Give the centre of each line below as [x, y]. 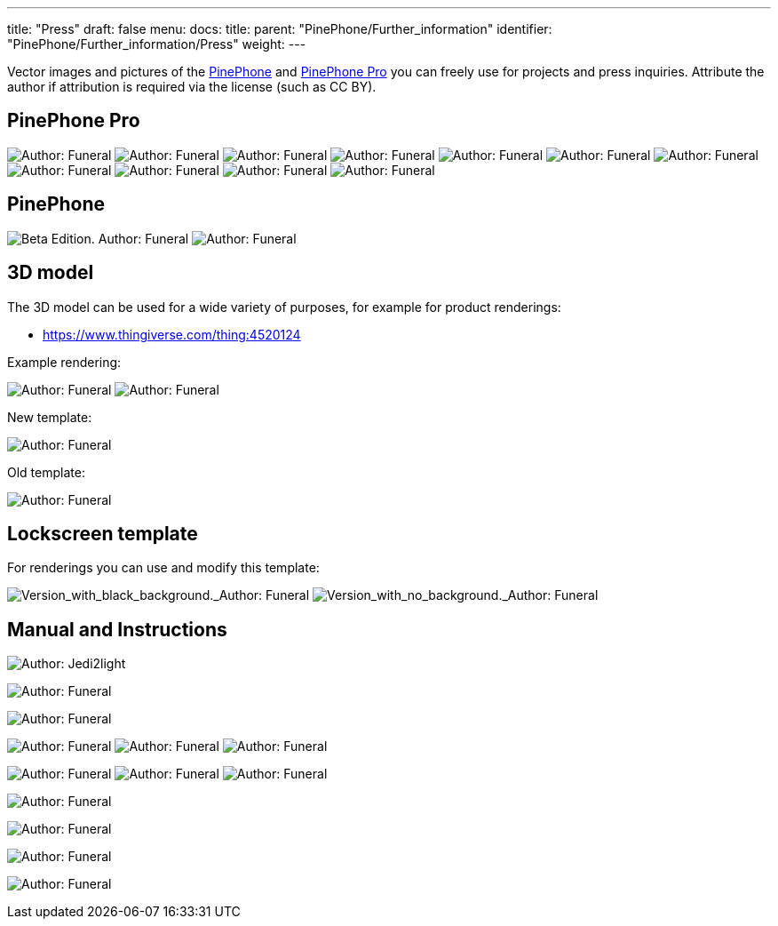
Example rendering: [64, 362]
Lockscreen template [103, 533]
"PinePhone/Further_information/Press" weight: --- [157, 44]
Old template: [46, 472]
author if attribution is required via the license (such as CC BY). [192, 87]
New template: [50, 417]
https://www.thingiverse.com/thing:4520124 [172, 334]
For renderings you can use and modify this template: [163, 568]
